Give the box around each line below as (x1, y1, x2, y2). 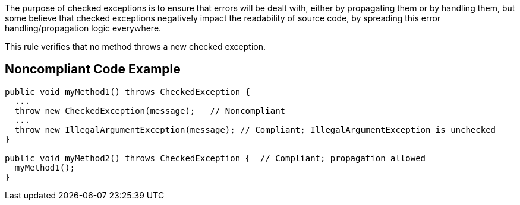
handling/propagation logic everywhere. (5, 23, 162, 33)
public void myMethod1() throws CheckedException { (5, 87, 251, 97)
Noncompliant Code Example (5, 62, 181, 77)
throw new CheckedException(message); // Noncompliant (14, 105, 286, 116)
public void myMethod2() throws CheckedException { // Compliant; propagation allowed (5, 153, 426, 163)
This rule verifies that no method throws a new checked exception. (5, 41, 266, 52)
